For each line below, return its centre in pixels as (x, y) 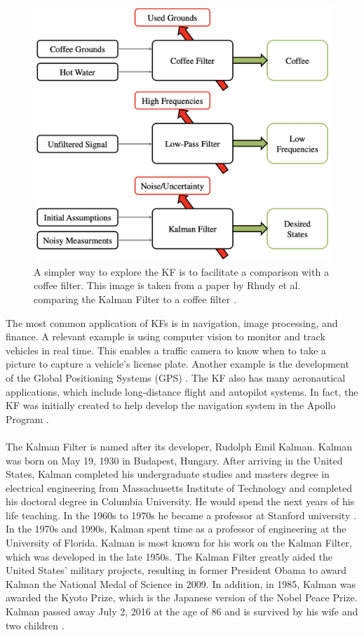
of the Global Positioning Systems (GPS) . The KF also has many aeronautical (176, 377)
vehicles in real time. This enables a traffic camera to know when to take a (166, 350)
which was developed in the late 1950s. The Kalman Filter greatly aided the (169, 556)
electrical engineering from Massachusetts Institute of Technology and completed (179, 487)
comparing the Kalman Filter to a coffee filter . (135, 299)
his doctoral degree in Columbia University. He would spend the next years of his (180, 501)
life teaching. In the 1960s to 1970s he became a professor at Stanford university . (181, 515)
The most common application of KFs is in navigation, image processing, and (172, 322)
